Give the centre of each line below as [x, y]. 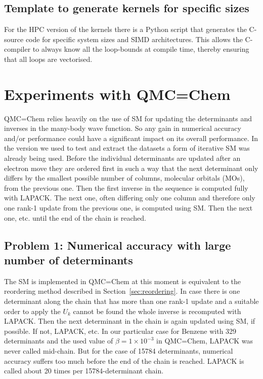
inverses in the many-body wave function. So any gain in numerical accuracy [123, 128]
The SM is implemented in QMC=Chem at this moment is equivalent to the [123, 281]
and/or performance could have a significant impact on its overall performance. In [131, 138]
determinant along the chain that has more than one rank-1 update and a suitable [131, 301]
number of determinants [69, 260]
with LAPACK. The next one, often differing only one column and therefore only [130, 198]
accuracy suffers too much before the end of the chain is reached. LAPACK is [124, 360]
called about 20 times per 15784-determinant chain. [84, 371]
